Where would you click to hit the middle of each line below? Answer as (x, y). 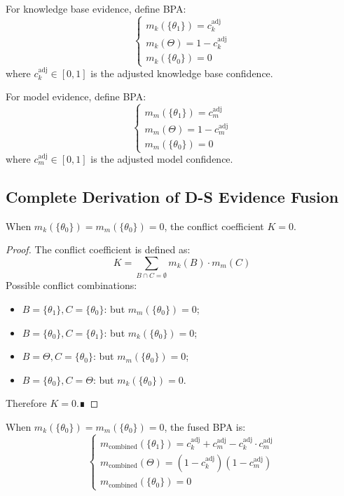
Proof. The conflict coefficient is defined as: (98, 249)
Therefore (26, 403)
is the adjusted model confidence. (162, 159)
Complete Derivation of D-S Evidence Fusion (172, 196)
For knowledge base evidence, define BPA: (96, 8)
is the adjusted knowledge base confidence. (182, 73)
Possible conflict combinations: (71, 285)
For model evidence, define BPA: (76, 96)
